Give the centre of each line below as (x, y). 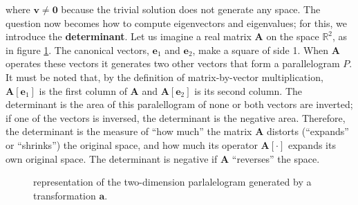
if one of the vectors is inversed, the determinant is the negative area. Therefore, (176, 117)
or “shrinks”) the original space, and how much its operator (132, 144)
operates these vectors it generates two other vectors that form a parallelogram (173, 63)
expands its (312, 144)
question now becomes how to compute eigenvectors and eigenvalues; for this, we (176, 23)
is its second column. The (248, 90)
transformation (65, 195)
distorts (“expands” (308, 131)
